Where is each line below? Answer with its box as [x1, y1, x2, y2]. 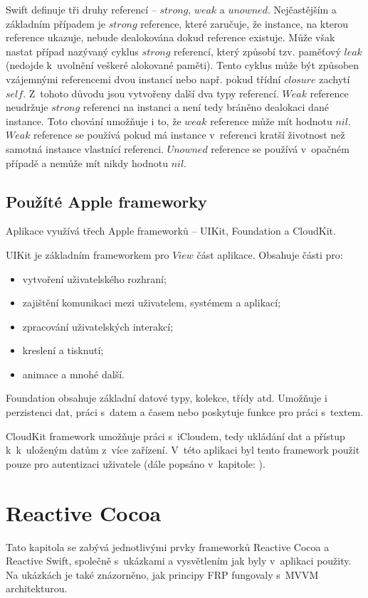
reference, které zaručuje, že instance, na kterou [140, 16, 349, 31]
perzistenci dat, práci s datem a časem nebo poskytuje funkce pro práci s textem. [6, 405, 364, 420]
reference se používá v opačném [211, 141, 349, 156]
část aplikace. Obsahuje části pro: [196, 247, 343, 262]
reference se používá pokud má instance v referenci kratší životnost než [33, 127, 345, 142]
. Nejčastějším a [267, 2, 337, 16]
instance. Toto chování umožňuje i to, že [6, 113, 182, 128]
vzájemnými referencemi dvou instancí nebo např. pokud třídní [6, 71, 281, 86]
